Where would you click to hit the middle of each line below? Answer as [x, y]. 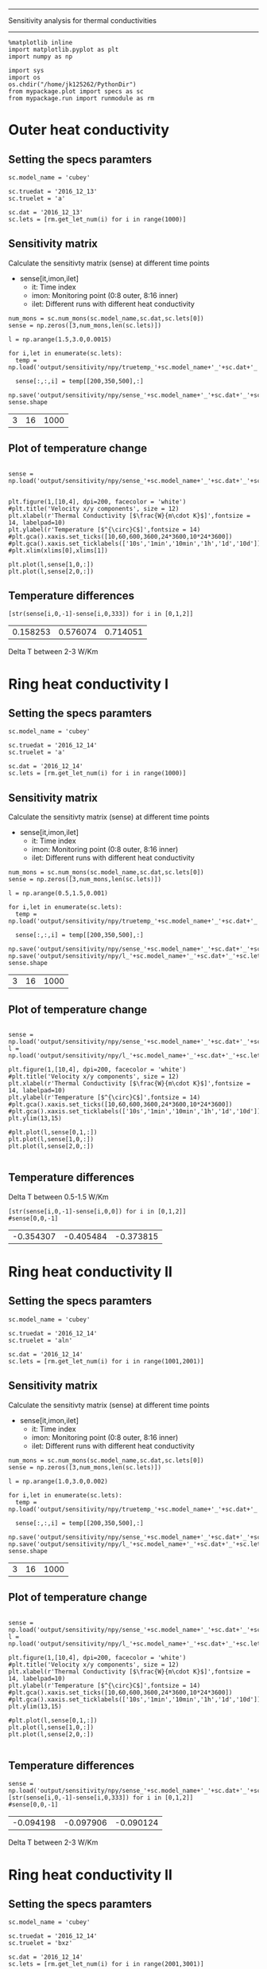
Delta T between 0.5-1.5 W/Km [58, 1197]
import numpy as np [41, 57]
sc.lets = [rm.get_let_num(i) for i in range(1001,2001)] [106, 1361]
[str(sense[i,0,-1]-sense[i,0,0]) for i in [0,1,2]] [97, 1211]
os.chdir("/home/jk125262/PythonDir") [72, 84]
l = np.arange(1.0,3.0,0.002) [58, 1481]
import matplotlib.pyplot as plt [64, 49]
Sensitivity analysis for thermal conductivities [83, 20]
